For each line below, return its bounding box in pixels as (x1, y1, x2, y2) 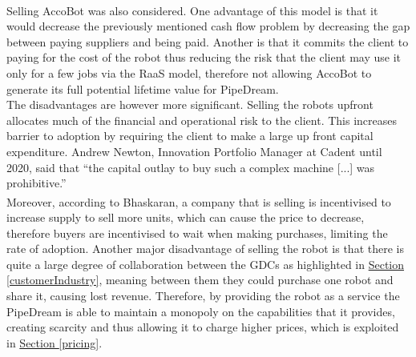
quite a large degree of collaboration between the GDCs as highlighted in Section (6, 255, 405, 272)
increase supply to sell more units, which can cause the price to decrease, (6, 208, 365, 225)
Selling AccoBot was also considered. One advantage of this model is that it (6, 2, 378, 18)
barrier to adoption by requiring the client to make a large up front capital (6, 127, 374, 144)
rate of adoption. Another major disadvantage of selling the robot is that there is (6, 240, 404, 257)
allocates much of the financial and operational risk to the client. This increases (6, 111, 397, 128)
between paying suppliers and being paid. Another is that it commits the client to (6, 33, 409, 50)
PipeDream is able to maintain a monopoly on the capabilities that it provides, (6, 303, 395, 319)
